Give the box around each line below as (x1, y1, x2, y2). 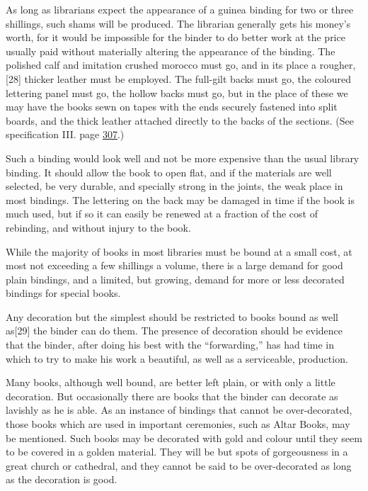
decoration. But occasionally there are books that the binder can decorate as (6, 388, 338, 403)
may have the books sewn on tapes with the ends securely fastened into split (6, 99, 338, 114)
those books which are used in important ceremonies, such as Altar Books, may (6, 417, 350, 431)
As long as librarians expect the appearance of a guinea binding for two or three (6, 2, 354, 16)
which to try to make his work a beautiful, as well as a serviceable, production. (6, 351, 348, 366)
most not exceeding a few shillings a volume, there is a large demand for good (6, 258, 343, 273)
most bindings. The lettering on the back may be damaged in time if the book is (6, 192, 355, 207)
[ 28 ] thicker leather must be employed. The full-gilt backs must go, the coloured (6, 71, 352, 86)
